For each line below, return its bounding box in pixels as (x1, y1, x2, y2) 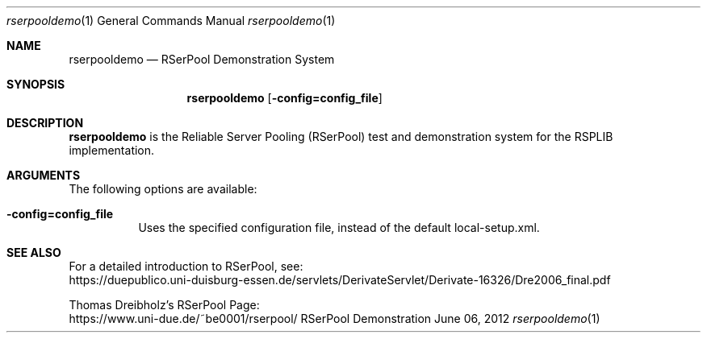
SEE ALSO (6, 246, 61, 259)
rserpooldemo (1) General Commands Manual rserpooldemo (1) (6, 14, 336, 27)
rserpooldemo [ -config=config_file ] (186, 91, 383, 105)
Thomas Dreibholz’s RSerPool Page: (69, 298, 260, 312)
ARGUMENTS (6, 168, 81, 182)
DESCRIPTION (6, 116, 84, 130)
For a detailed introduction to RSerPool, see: (69, 259, 303, 273)
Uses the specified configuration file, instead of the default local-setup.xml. (138, 221, 540, 234)
